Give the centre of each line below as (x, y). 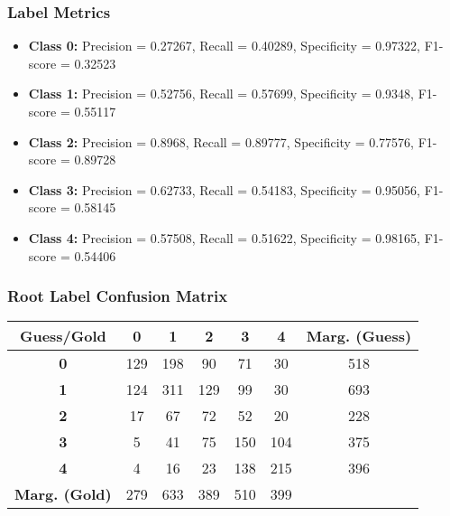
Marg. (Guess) (359, 336)
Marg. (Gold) (63, 494)
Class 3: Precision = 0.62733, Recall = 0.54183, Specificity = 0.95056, (224, 189)
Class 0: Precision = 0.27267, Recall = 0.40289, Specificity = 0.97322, (224, 46)
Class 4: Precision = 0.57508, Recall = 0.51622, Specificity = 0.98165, (224, 237)
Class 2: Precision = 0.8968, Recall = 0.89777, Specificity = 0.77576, (221, 141)
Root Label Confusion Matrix (118, 296)
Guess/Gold (63, 336)
